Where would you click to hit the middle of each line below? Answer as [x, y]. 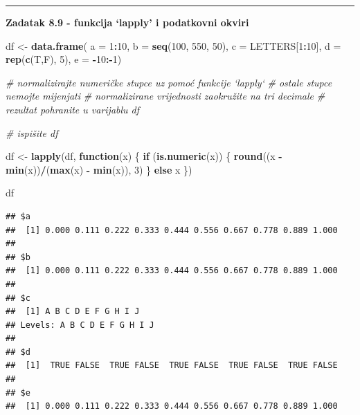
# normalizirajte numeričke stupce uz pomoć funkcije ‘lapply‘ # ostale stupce [169, 82]
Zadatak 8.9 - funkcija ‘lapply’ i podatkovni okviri [127, 22]
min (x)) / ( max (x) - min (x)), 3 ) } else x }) [99, 169]
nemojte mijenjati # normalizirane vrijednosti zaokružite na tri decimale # [165, 96]
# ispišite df [32, 132]
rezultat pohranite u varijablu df [73, 109]
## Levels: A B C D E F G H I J [80, 325]
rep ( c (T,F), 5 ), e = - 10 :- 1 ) [64, 59]
